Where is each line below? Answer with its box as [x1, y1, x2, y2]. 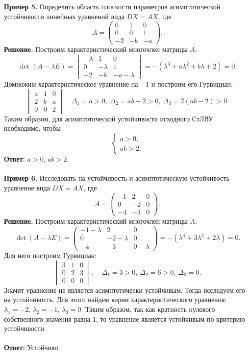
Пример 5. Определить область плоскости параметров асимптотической [4, 1, 221, 11]
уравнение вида [4, 182, 50, 192]
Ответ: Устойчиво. [4, 342, 60, 353]
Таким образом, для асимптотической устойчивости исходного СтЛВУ [4, 113, 213, 123]
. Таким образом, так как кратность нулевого [81, 304, 215, 314]
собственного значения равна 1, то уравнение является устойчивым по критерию [4, 313, 245, 324]
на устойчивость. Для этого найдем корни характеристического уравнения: [4, 294, 227, 305]
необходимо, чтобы [4, 123, 61, 133]
